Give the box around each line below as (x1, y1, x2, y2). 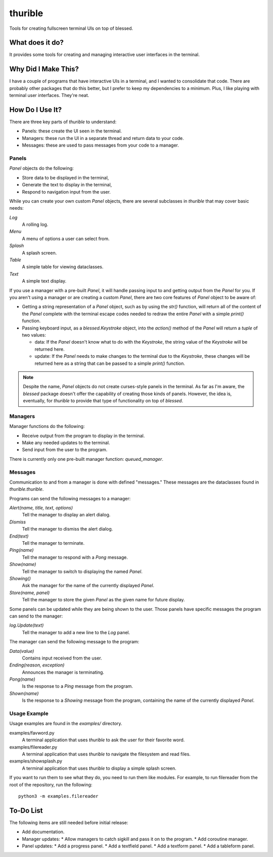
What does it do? (9, 38, 64, 47)
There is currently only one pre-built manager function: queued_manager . (9, 456, 164, 462)
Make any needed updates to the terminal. (22, 440, 110, 446)
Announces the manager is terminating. (22, 669, 105, 675)
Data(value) (9, 648, 34, 654)
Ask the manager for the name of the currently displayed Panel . (22, 583, 154, 589)
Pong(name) (9, 676, 35, 682)
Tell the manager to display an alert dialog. (22, 512, 111, 518)
